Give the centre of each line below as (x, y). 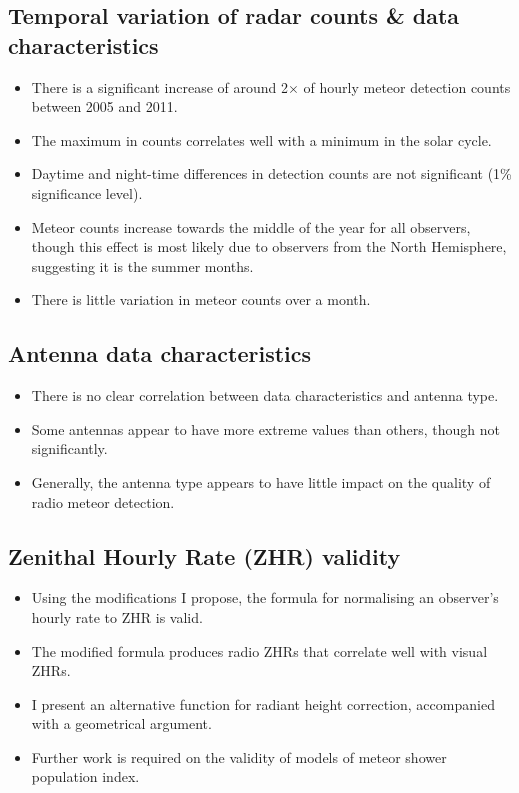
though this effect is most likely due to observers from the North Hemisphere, (269, 246)
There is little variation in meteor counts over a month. (201, 299)
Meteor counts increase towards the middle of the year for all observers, (251, 226)
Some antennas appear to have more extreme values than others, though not (265, 428)
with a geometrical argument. (121, 723)
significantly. (69, 448)
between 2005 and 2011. (104, 106)
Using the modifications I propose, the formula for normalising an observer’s (265, 597)
